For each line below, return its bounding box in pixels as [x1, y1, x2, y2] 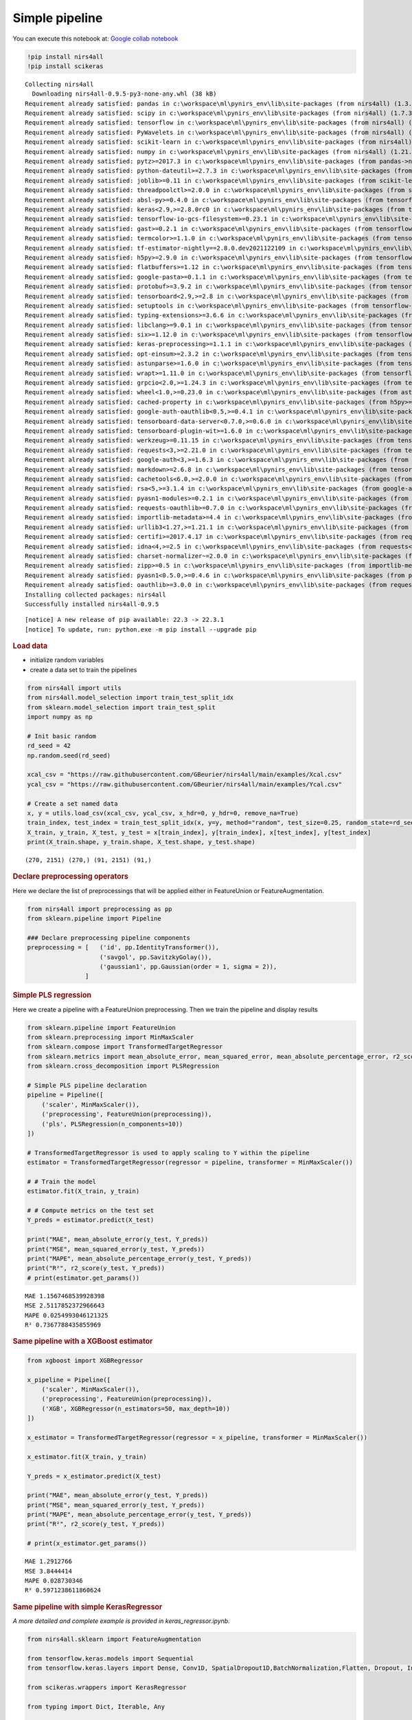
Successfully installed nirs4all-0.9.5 [25, 601, 159, 608]
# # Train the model [27, 1177, 96, 1185]
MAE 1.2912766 [25, 1558, 72, 1565]
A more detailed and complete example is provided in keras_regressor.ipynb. [12, 1617, 230, 1625]
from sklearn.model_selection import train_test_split [27, 703, 216, 711]
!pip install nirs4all [27, 52, 104, 61]
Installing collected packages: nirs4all [25, 590, 166, 599]
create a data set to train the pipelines [30, 665, 137, 674]
